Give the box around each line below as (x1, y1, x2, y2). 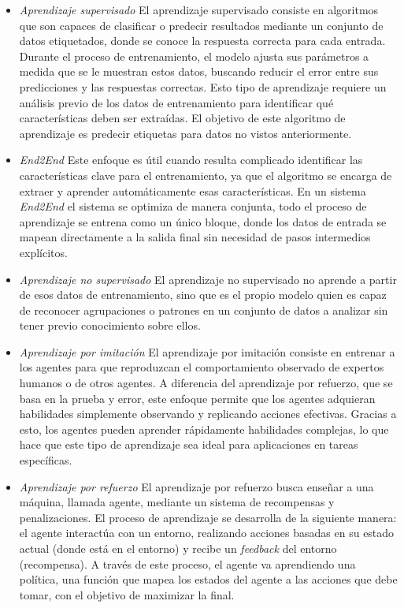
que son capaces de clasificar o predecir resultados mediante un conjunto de (19, 17, 384, 33)
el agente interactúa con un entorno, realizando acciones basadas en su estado (19, 524, 395, 541)
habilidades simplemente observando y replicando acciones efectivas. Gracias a (19, 405, 397, 422)
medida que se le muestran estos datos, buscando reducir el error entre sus (19, 63, 379, 80)
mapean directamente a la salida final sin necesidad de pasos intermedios (19, 229, 371, 245)
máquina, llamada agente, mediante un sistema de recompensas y (19, 494, 335, 510)
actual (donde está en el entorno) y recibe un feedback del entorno (19, 540, 337, 556)
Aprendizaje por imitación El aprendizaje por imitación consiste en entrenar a (19, 343, 395, 360)
